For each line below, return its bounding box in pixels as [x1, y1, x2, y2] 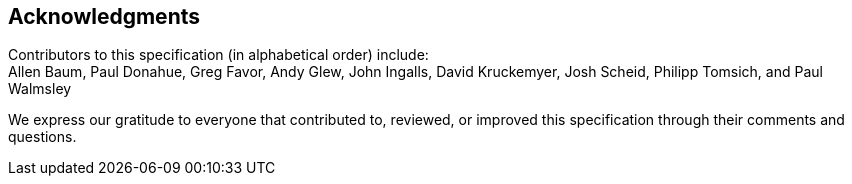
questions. [8, 128, 77, 146]
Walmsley [8, 80, 72, 98]
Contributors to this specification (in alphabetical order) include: [8, 46, 429, 64]
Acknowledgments [8, 4, 201, 29]
